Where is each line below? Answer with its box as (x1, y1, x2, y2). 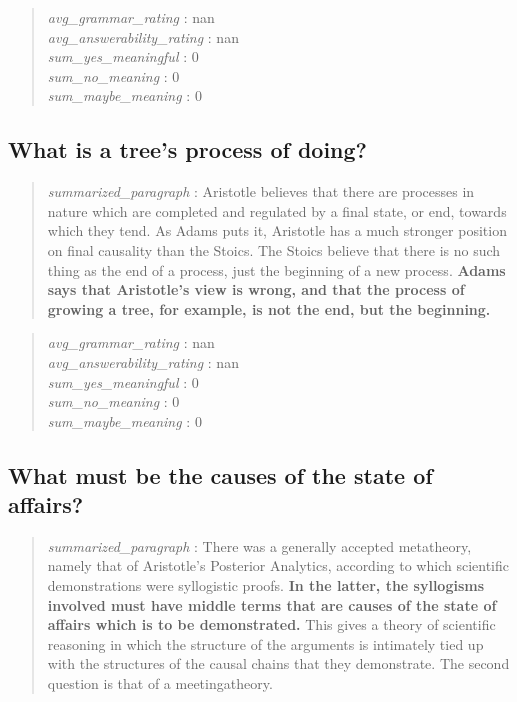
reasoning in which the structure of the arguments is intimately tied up (47, 633, 484, 654)
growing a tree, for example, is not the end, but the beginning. (47, 298, 491, 319)
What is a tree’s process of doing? (8, 134, 367, 165)
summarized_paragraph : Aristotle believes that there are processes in (47, 181, 475, 202)
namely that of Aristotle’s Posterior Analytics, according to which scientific (47, 555, 509, 576)
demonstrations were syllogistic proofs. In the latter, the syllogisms (47, 575, 485, 596)
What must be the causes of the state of (8, 459, 433, 490)
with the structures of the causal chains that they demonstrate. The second (47, 653, 510, 674)
